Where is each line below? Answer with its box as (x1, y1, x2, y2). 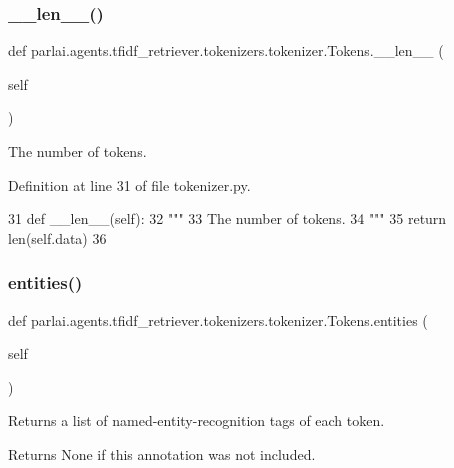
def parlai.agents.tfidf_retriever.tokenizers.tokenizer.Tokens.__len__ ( (8, 40, 444, 61)
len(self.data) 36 (8, 227, 107, 248)
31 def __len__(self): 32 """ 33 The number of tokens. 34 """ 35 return (8, 208, 447, 229)
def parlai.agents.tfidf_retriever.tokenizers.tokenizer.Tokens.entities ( (8, 309, 428, 330)
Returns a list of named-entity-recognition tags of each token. (8, 410, 385, 431)
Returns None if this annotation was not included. (8, 443, 316, 464)
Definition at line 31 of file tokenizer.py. (8, 174, 251, 195)
